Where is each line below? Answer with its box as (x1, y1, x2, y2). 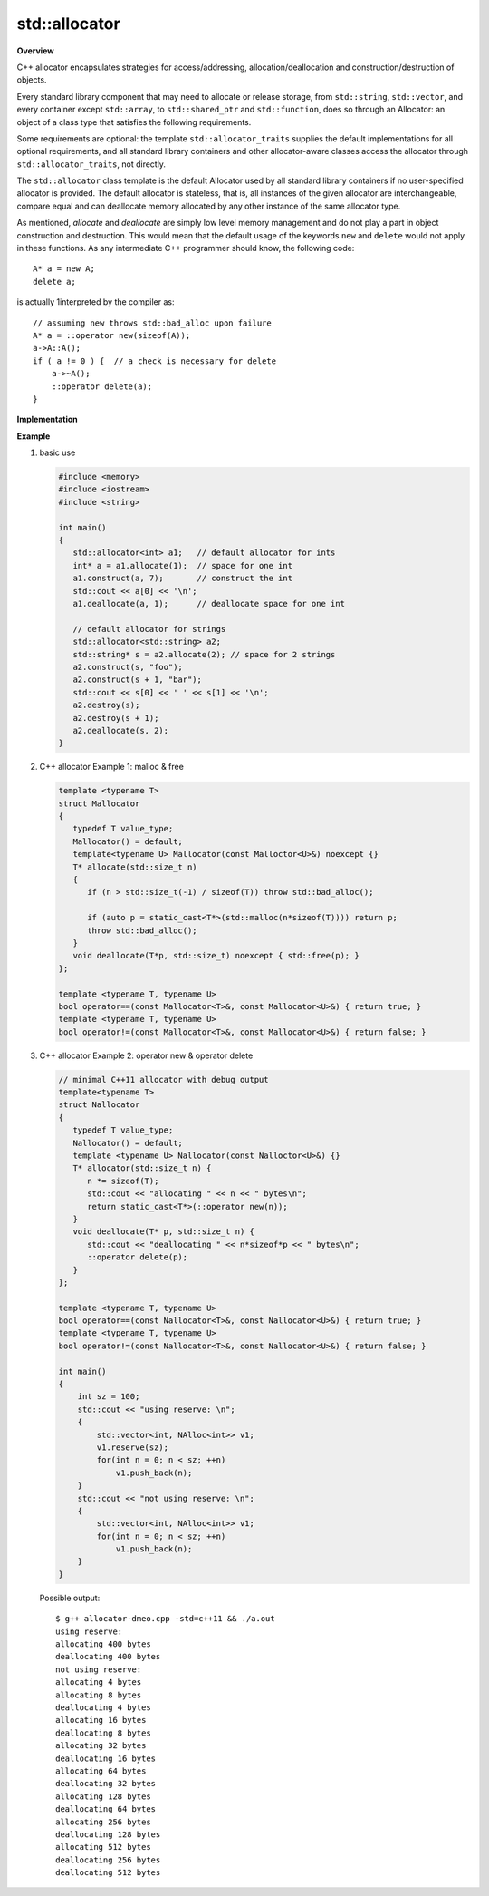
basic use (39, 447, 76, 458)
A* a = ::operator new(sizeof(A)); (33, 330, 191, 340)
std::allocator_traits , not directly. (16, 159, 167, 170)
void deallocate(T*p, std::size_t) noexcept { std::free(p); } (72, 950, 360, 961)
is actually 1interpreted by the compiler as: (16, 297, 176, 307)
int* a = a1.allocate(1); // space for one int (72, 560, 293, 570)
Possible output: (39, 1592, 101, 1603)
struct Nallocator (58, 1100, 140, 1110)
